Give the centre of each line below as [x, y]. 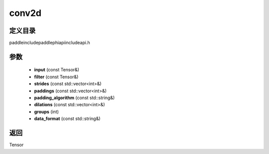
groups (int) [47, 112]
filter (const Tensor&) [56, 77]
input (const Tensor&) [57, 70]
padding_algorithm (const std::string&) [74, 98]
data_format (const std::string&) [67, 119]
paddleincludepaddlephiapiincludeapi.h [50, 43]
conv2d [25, 13]
